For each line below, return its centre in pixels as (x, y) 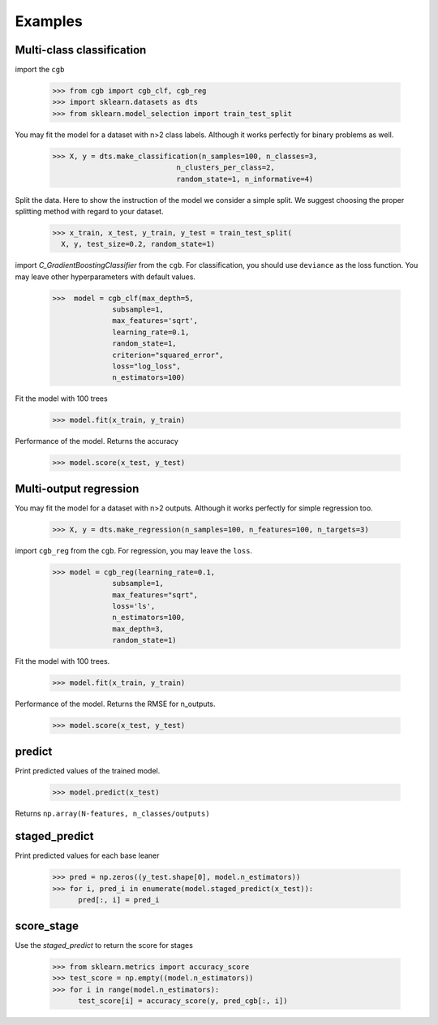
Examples (49, 21)
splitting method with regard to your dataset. (89, 211)
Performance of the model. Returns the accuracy (97, 441)
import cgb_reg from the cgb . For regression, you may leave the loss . (134, 550)
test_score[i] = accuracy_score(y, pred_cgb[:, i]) (183, 1001)
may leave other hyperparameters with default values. (105, 277)
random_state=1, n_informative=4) (245, 179)
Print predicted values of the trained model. (88, 770)
